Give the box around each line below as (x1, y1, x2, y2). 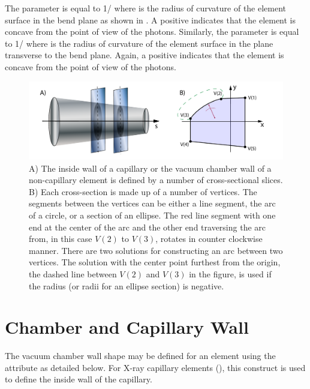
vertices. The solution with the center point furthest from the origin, (29, 256, 281, 268)
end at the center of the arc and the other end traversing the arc (29, 220, 266, 233)
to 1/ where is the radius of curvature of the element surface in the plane (5, 37, 273, 49)
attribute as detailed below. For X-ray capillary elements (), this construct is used (5, 361, 306, 373)
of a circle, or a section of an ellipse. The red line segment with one (29, 208, 276, 221)
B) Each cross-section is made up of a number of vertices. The (29, 185, 257, 198)
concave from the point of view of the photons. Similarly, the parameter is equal (5, 25, 299, 38)
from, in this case (29, 232, 92, 245)
